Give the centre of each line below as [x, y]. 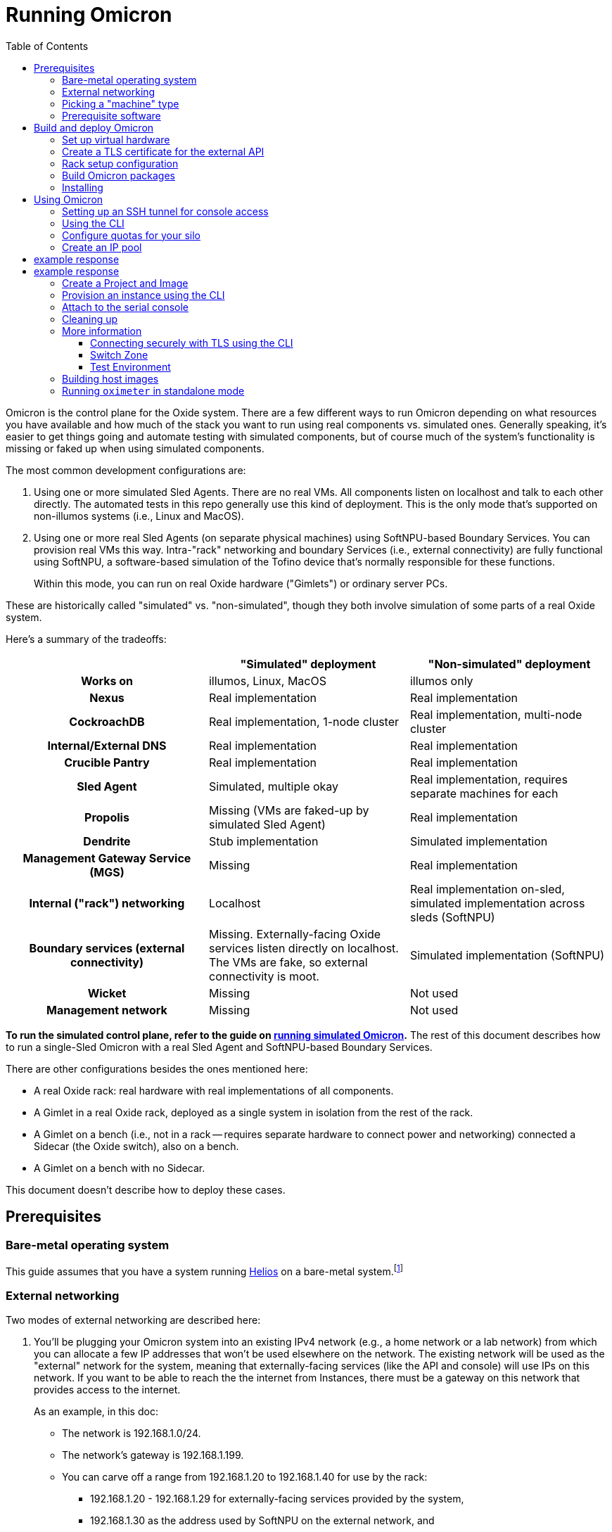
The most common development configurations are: [126, 470]
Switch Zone [119, 355]
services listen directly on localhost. [304, 948]
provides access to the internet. [107, 1390]
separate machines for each [484, 793]
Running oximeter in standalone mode [153, 390]
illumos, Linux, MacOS [267, 681]
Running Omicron [89, 15]
